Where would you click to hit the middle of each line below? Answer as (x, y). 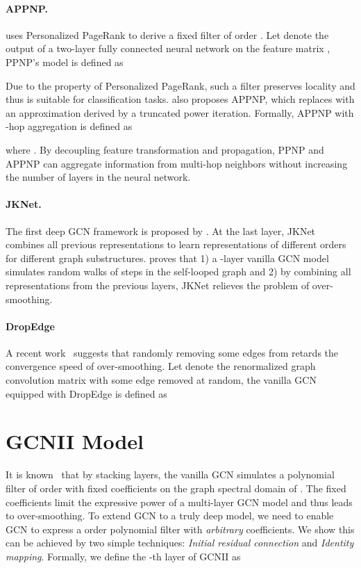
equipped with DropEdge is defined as (86, 393)
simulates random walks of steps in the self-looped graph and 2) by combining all (178, 271)
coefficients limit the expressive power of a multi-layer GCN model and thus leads (179, 502)
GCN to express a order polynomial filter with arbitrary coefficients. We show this (180, 529)
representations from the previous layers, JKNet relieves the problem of (158, 285)
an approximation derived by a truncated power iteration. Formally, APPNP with (180, 112)
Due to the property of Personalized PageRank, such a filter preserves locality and (180, 85)
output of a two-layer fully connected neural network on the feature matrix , (168, 48)
